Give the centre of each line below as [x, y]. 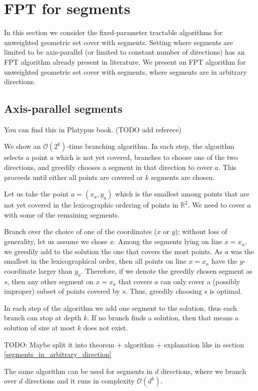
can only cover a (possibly [200, 281]
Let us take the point [36, 194]
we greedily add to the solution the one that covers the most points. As [113, 251]
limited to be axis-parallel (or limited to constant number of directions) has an [124, 52]
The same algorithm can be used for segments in [78, 371]
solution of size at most [40, 327]
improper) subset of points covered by [62, 291]
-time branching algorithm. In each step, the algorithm [150, 146]
